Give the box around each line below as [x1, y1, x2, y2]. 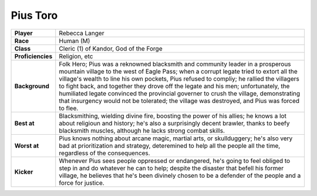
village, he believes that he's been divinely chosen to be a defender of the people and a [59, 171, 301, 180]
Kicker [14, 168, 33, 176]
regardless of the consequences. [59, 149, 150, 157]
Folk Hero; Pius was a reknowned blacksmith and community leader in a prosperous [59, 59, 291, 68]
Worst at [14, 141, 39, 150]
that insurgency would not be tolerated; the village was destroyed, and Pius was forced [59, 97, 299, 105]
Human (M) [59, 36, 90, 45]
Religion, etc [59, 52, 93, 60]
